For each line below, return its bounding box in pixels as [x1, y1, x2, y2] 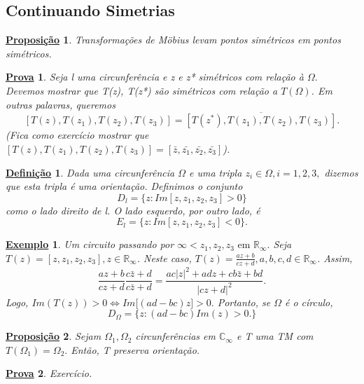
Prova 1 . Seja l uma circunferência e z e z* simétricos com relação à [6, 69, 304, 84]
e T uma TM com [236, 329, 314, 343]
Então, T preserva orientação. [71, 342, 200, 357]
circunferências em [135, 329, 216, 343]
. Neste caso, [136, 250, 192, 265]
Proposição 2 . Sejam [6, 329, 101, 343]
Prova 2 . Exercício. [6, 366, 92, 380]
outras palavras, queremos [6, 97, 115, 111]
